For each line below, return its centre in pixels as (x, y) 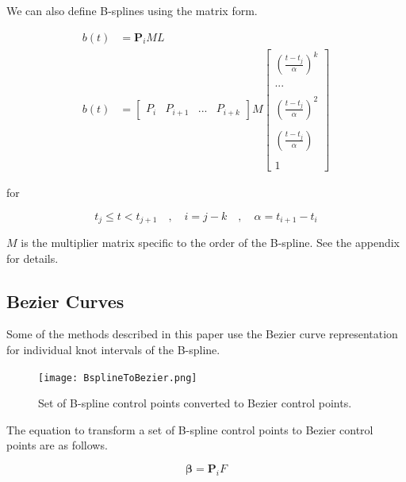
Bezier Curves (65, 301)
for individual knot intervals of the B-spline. (113, 349)
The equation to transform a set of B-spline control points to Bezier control (190, 429)
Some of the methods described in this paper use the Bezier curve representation (202, 334)
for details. (33, 258)
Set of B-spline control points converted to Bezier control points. (195, 403)
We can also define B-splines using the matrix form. (132, 10)
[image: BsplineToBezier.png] (118, 378)
